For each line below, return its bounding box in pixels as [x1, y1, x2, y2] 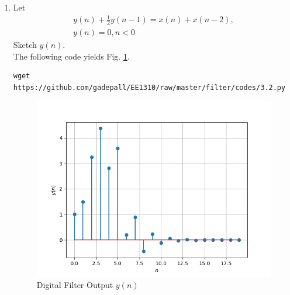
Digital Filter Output [36, 279, 113, 291]
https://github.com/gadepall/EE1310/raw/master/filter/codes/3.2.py [13, 83, 286, 92]
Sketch [13, 39, 37, 50]
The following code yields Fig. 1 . [13, 50, 130, 62]
